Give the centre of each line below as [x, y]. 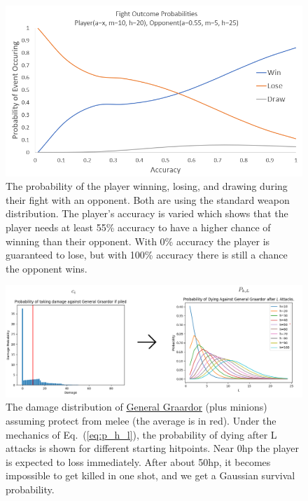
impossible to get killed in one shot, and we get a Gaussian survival [150, 475]
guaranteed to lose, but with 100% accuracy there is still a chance [147, 255]
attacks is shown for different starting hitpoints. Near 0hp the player [153, 448]
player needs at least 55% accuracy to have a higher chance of [138, 227]
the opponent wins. [47, 268]
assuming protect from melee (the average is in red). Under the [141, 421]
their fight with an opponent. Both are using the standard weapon [148, 199]
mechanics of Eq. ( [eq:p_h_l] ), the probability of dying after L [141, 434]
